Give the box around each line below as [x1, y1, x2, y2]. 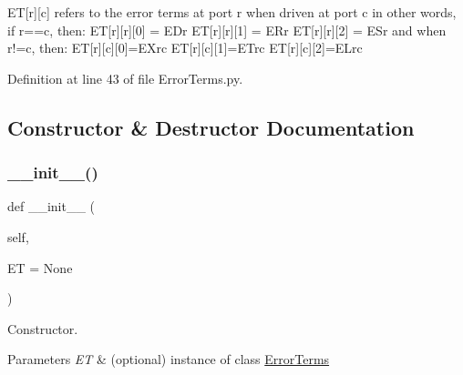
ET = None [7, 258, 73, 277]
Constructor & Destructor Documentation [7, 113, 415, 141]
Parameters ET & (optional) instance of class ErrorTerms [7, 350, 330, 369]
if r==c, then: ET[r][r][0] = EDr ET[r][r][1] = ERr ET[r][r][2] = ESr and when [7, 20, 447, 39]
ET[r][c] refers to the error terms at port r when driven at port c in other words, [7, 3, 457, 21]
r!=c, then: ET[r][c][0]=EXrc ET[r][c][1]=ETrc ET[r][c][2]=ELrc [7, 38, 363, 57]
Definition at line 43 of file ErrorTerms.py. [7, 68, 243, 87]
